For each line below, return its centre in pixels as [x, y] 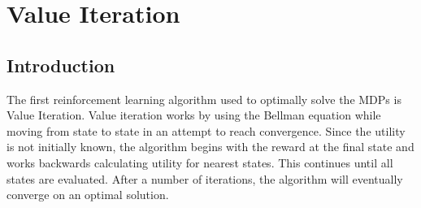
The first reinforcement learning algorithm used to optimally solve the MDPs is [204, 99]
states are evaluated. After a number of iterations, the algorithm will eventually [205, 178]
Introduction [61, 65]
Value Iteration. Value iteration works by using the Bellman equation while [194, 115]
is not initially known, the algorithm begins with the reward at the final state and [210, 147]
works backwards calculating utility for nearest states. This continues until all [200, 162]
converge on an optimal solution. [88, 195]
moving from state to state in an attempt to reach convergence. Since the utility [206, 130]
